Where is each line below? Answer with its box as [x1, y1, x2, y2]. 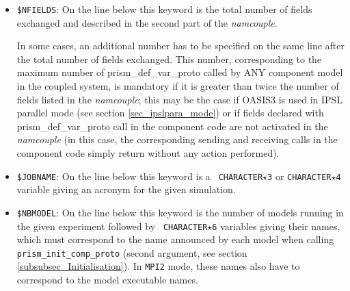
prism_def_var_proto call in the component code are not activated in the [16, 118, 328, 133]
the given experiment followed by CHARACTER [16, 218, 208, 233]
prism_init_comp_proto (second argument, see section [16, 245, 247, 260]
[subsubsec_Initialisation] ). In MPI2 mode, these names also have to [16, 259, 300, 273]
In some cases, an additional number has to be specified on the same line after [16, 38, 345, 53]
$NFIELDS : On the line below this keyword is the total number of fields [16, 2, 312, 16]
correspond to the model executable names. [16, 273, 198, 287]
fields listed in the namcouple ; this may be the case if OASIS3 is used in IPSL [16, 92, 343, 106]
